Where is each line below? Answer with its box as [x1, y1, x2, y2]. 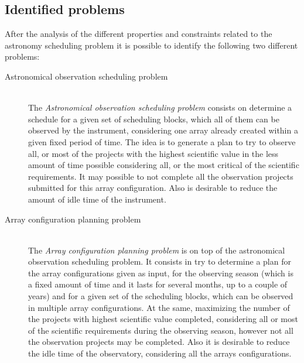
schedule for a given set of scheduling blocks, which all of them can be [28, 112, 279, 125]
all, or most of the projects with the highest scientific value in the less [28, 147, 279, 159]
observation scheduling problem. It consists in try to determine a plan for [28, 255, 291, 268]
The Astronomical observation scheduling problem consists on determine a [28, 101, 292, 114]
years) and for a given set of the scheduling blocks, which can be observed [28, 290, 293, 302]
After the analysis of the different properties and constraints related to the [5, 28, 272, 40]
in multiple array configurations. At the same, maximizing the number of [28, 301, 290, 313]
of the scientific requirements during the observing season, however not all [28, 324, 293, 336]
